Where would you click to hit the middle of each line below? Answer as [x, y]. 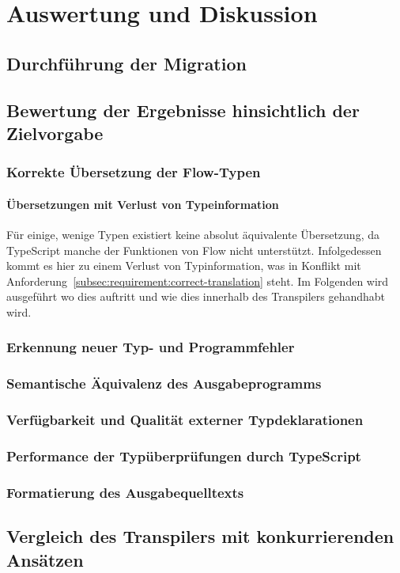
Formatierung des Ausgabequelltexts [125, 492]
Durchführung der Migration [126, 63]
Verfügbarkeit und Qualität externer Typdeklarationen [185, 420]
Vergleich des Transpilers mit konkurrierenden [200, 536]
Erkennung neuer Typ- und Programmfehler [151, 347]
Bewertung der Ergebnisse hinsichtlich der [183, 110]
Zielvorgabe [55, 133]
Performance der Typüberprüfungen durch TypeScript [184, 455]
